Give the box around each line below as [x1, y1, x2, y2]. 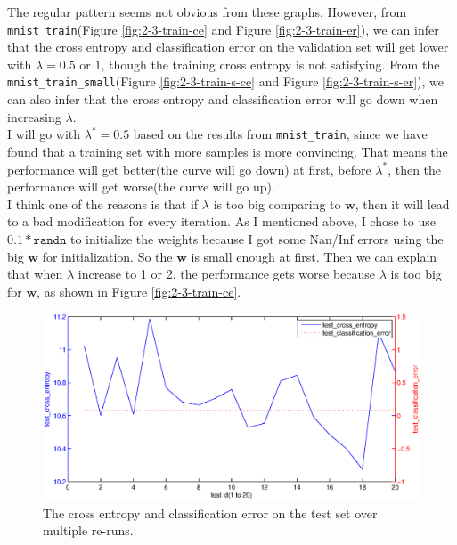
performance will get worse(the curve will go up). [7, 177, 275, 196]
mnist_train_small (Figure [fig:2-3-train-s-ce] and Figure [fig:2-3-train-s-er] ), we [7, 72, 444, 91]
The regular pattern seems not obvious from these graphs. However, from [7, 3, 407, 20]
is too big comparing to [213, 194, 341, 213]
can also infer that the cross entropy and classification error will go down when [7, 90, 438, 109]
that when [7, 264, 63, 283]
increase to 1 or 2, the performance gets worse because [78, 264, 376, 283]
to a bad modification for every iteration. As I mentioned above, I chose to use [7, 212, 436, 231]
